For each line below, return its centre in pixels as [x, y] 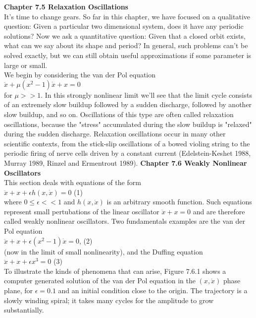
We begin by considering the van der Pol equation [80, 75]
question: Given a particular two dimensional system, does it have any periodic [124, 26]
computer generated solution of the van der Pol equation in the [100, 281]
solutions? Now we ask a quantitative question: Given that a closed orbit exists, [125, 35]
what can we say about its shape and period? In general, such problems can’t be [126, 45]
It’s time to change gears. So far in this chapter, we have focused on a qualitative [127, 16]
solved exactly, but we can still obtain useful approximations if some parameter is [128, 55]
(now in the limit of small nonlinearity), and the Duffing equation [103, 251]
